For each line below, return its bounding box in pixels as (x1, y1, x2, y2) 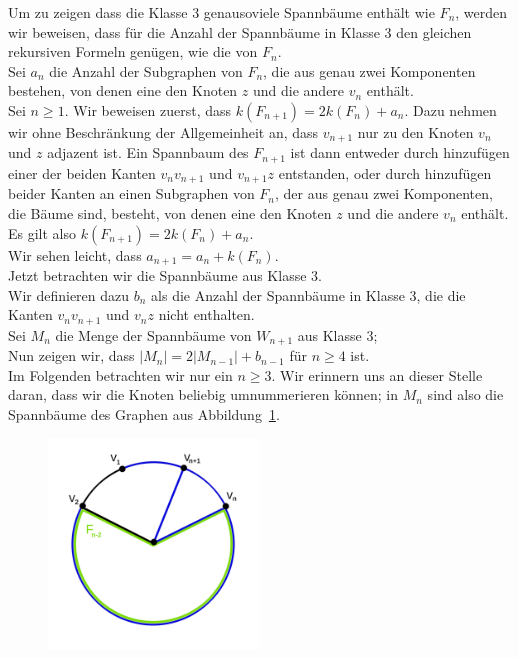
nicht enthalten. (158, 304, 255, 325)
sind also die (427, 384, 504, 405)
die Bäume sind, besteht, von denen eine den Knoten (8, 202, 332, 223)
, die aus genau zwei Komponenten (263, 60, 476, 81)
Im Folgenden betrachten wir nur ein (8, 364, 233, 385)
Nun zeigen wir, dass (8, 345, 135, 366)
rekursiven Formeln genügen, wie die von (8, 41, 258, 62)
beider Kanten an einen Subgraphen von (8, 183, 255, 204)
